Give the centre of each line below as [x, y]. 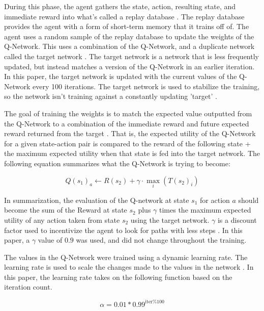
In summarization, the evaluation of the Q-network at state [97, 200]
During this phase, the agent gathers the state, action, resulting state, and [120, 6]
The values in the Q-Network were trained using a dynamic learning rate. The [126, 257]
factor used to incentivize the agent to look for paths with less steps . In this [123, 230]
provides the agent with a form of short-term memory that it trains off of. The [127, 26]
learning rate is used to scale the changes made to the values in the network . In [129, 267]
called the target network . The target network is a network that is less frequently [131, 56]
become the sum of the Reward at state [66, 210]
